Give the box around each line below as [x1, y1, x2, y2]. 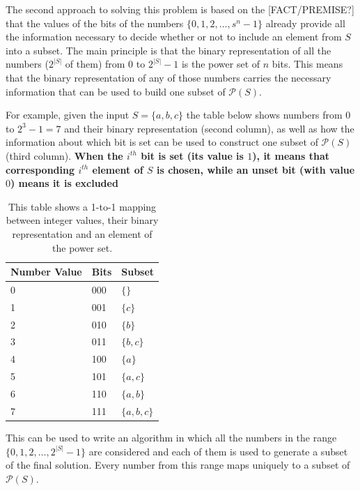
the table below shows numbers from [186, 107, 343, 122]
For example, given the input [6, 107, 130, 122]
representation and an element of [12, 226, 152, 241]
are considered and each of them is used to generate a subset [88, 444, 348, 458]
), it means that [252, 148, 330, 163]
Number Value [10, 264, 82, 279]
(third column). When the [6, 148, 123, 163]
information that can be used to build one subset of [6, 84, 226, 98]
